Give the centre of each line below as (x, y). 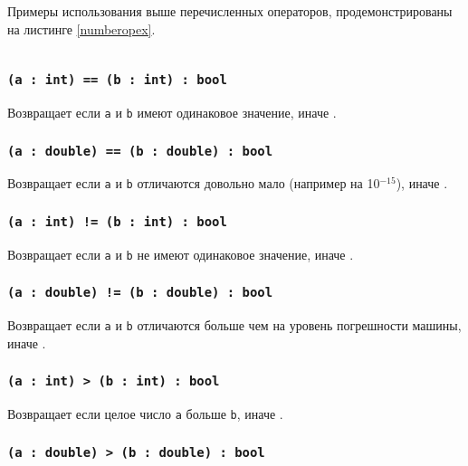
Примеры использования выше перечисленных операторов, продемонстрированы (230, 11)
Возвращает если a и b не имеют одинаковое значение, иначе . (181, 254)
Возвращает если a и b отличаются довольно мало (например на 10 (194, 183)
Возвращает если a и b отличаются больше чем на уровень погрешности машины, (234, 325)
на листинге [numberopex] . (81, 29)
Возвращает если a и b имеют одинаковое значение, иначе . (172, 112)
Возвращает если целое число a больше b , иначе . (145, 414)
